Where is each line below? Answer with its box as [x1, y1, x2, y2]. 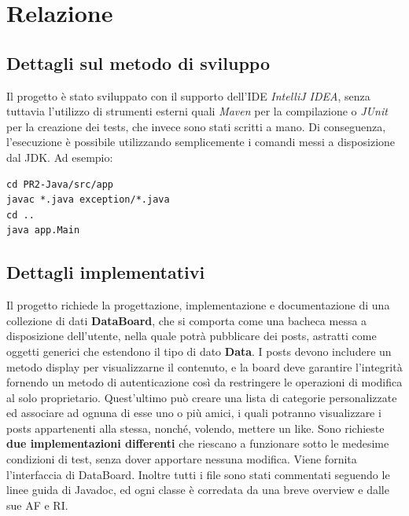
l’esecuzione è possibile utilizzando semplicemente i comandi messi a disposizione [6, 134, 396, 150]
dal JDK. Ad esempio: [6, 148, 113, 165]
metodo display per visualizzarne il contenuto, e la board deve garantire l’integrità [6, 358, 403, 375]
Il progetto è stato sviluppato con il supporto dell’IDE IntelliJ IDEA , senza [6, 87, 370, 104]
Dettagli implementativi [6, 260, 205, 284]
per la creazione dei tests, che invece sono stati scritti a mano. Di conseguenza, [6, 118, 386, 134]
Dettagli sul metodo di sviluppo [6, 50, 271, 75]
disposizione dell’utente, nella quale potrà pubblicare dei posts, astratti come [6, 328, 377, 344]
